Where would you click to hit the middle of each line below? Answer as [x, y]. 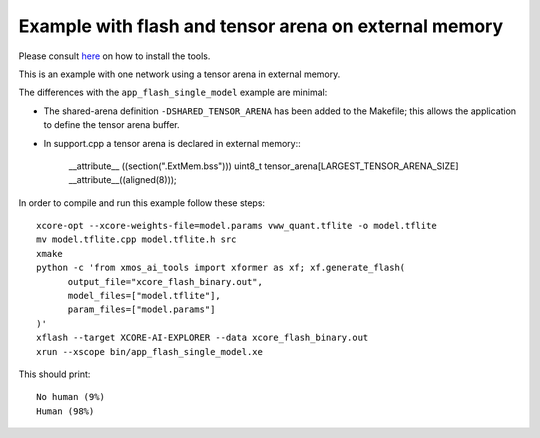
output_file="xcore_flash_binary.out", [165, 281]
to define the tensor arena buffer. [111, 125]
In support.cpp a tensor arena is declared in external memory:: [172, 143]
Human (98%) [65, 411]
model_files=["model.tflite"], [144, 296]
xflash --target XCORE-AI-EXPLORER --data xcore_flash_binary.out [202, 338]
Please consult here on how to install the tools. [114, 56]
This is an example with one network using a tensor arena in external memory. [179, 74]
